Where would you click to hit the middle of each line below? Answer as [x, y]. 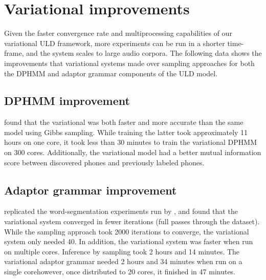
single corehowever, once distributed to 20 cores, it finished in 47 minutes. [120, 272]
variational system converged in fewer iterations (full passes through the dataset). [132, 221]
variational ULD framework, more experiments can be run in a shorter [115, 43]
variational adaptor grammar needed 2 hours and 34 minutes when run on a [123, 261]
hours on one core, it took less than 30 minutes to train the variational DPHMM [130, 142]
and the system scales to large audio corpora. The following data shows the [144, 53]
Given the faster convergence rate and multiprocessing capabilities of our [118, 33]
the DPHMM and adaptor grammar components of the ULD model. [111, 73]
